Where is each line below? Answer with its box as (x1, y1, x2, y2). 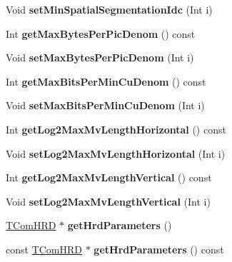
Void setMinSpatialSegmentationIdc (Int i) (6, 2, 213, 16)
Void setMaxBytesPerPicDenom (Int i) (6, 50, 194, 65)
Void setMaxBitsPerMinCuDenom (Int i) (6, 98, 205, 113)
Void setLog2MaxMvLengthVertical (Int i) (6, 193, 211, 208)
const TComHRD (6, 241, 83, 256)
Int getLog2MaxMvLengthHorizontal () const (6, 121, 226, 136)
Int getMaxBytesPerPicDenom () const (6, 26, 196, 41)
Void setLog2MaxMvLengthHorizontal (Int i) (6, 146, 226, 161)
